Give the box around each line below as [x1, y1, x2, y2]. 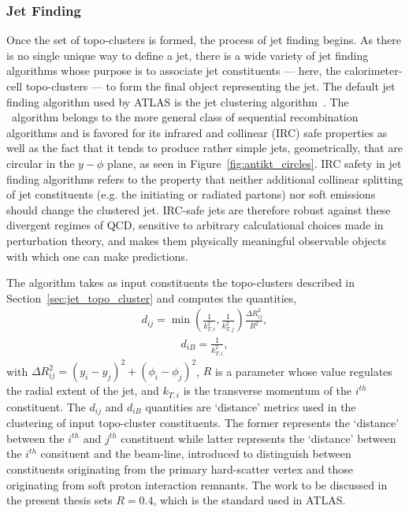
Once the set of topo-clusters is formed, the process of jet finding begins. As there [6, 32, 401, 48]
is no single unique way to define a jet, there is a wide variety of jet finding [6, 46, 369, 63]
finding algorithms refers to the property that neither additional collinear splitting [6, 170, 403, 187]
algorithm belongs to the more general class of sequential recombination [11, 109, 359, 125]
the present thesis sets [6, 492, 113, 508]
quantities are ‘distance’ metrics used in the [145, 398, 356, 414]
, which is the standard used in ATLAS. [153, 492, 346, 508]
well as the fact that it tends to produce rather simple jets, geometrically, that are [6, 139, 403, 156]
